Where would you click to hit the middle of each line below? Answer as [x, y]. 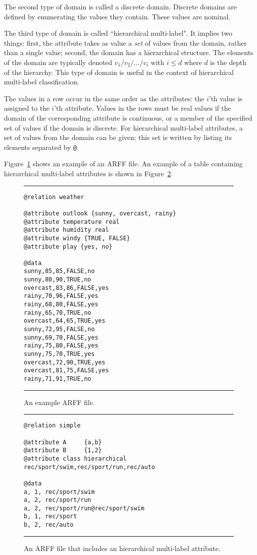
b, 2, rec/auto [49, 525]
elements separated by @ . [41, 147]
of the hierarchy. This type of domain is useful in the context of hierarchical [119, 72]
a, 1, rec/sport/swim [59, 492]
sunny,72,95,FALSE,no [59, 329]
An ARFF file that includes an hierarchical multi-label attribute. [122, 548]
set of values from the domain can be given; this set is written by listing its [118, 137]
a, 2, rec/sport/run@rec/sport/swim [84, 508]
